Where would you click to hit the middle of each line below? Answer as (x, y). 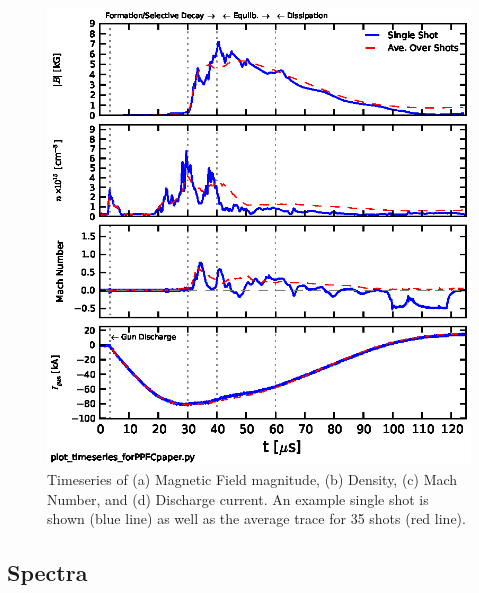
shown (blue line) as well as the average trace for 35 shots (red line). (256, 518)
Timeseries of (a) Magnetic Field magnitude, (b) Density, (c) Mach (252, 478)
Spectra (47, 572)
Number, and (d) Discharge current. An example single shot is (238, 498)
